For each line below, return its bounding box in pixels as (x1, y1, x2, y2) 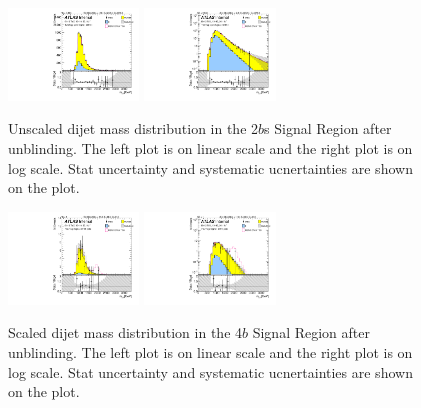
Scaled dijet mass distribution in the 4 (8, 322, 243, 343)
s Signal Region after (264, 118, 392, 139)
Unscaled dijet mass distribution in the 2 (8, 118, 259, 139)
